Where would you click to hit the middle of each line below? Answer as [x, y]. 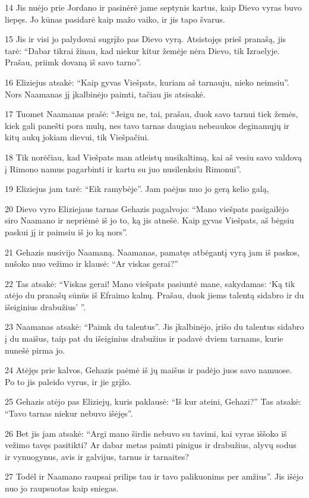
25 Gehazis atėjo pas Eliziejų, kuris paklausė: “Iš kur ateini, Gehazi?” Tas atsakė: [153, 401]
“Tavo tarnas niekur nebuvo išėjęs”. [69, 413]
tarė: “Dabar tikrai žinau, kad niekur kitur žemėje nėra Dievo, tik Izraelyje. [142, 50]
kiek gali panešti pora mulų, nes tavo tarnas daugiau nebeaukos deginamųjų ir [147, 125]
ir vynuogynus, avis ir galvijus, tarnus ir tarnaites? [97, 456]
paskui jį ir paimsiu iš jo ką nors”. [66, 231]
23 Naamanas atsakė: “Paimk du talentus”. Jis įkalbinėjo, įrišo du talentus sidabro [154, 327]
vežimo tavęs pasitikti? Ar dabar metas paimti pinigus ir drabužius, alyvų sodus [151, 445]
